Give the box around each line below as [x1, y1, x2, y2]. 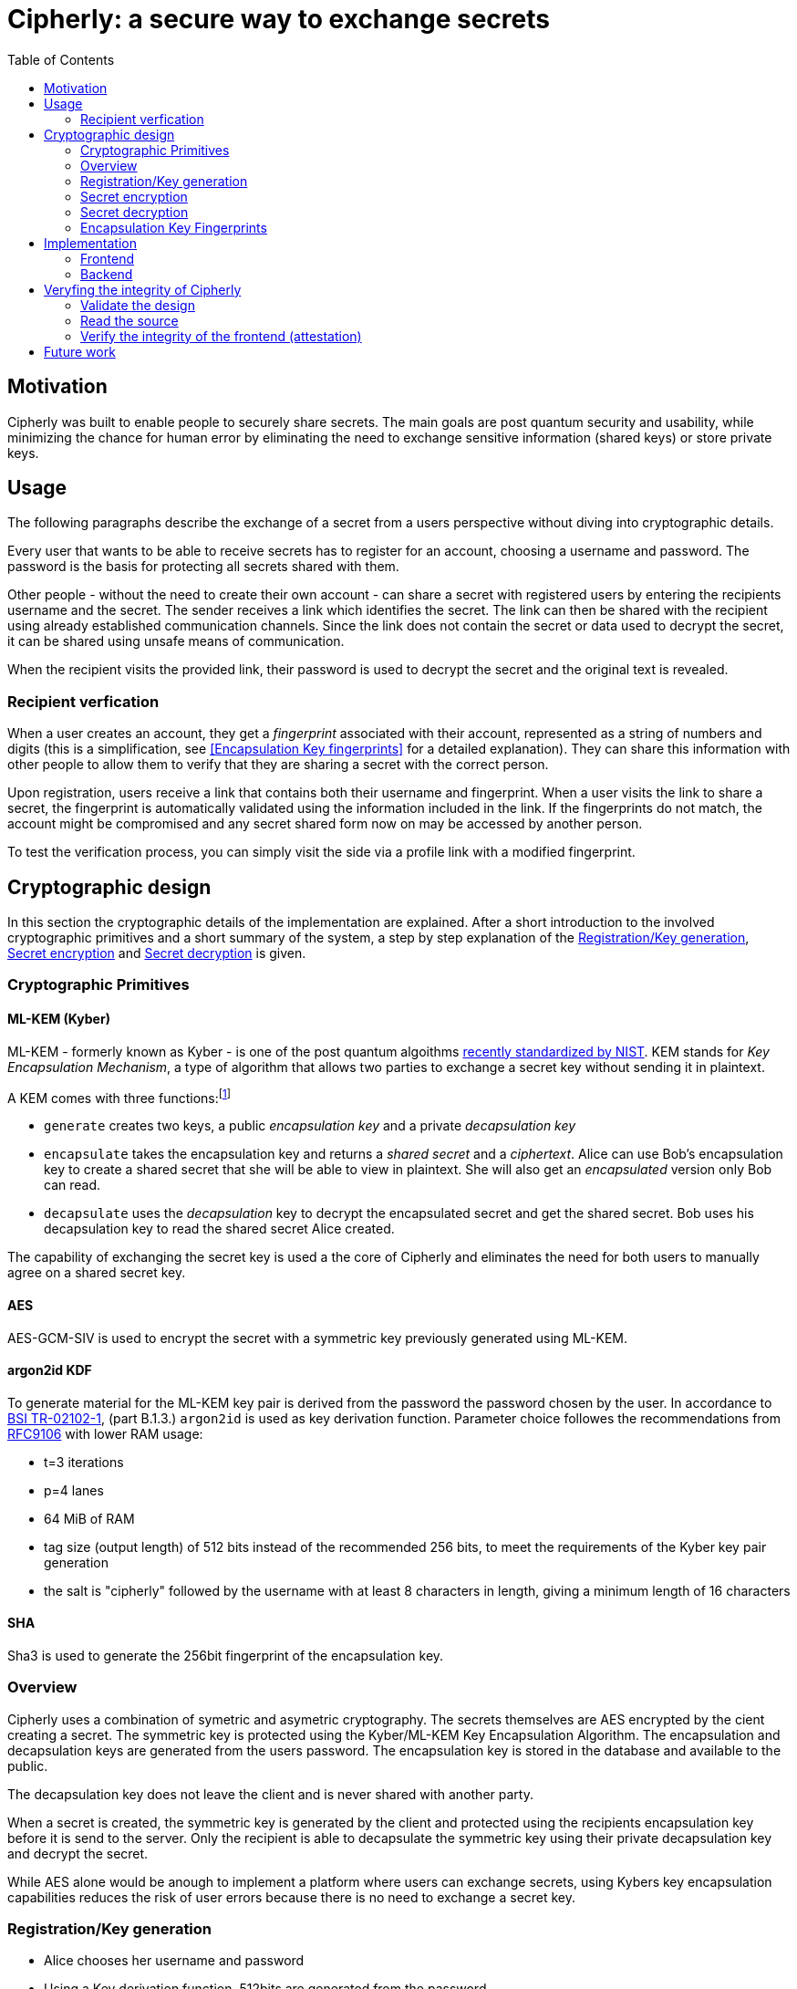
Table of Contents [7, 51, 115, 68]
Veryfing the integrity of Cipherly [44, 281, 242, 297]
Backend [80, 266, 133, 282]
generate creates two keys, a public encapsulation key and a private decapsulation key [44, 1118, 576, 1134]
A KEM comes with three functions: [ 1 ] [7, 1087, 232, 1106]
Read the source [80, 312, 179, 328]
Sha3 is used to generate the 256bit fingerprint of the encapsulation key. [7, 1647, 444, 1663]
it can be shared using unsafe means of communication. [7, 633, 345, 650]
